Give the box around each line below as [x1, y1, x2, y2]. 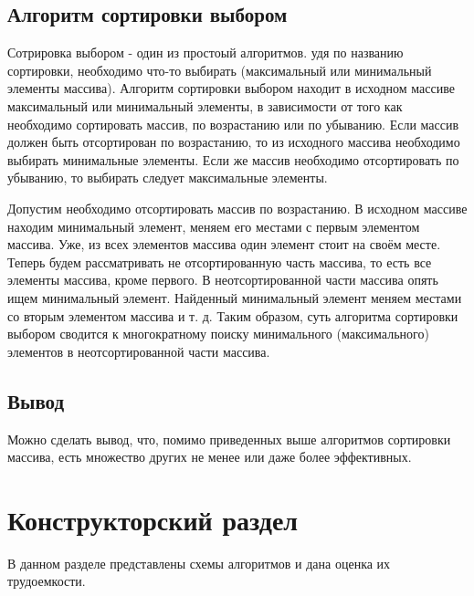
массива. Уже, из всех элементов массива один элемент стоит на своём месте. [7, 235, 441, 254]
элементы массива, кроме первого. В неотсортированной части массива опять [7, 270, 438, 289]
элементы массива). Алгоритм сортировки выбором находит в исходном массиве [7, 78, 455, 98]
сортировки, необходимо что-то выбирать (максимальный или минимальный [7, 60, 432, 79]
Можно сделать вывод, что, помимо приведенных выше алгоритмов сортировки [7, 429, 451, 448]
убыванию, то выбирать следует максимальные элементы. [7, 168, 328, 187]
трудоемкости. [7, 571, 86, 591]
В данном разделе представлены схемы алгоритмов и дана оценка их [7, 553, 391, 572]
